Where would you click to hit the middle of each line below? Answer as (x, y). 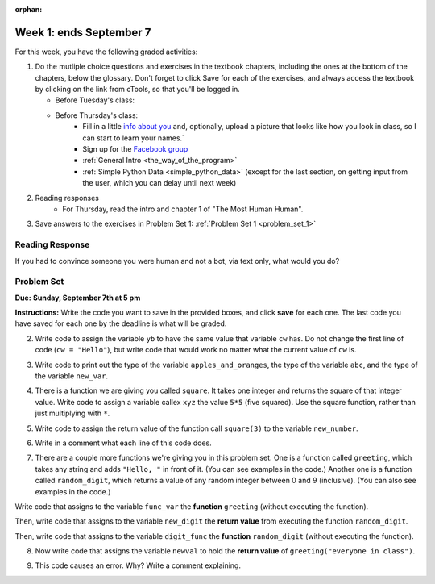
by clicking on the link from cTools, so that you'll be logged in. (138, 90)
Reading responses (67, 198)
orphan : (29, 9)
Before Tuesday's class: (95, 100)
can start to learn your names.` (134, 138)
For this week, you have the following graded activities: (106, 52)
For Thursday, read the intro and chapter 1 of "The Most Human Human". (183, 209)
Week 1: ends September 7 (83, 32)
